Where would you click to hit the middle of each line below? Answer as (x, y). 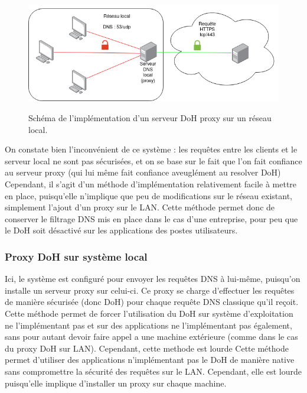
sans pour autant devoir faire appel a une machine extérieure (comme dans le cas (151, 337)
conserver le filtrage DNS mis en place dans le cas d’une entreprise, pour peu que (151, 218)
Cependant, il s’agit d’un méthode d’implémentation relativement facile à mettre (151, 184)
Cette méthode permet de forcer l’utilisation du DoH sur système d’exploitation (149, 313)
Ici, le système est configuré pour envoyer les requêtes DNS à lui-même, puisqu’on (153, 279)
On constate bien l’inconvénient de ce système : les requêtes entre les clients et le (151, 149)
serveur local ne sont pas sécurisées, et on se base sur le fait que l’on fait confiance (153, 160)
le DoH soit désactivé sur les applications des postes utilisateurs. (121, 230)
